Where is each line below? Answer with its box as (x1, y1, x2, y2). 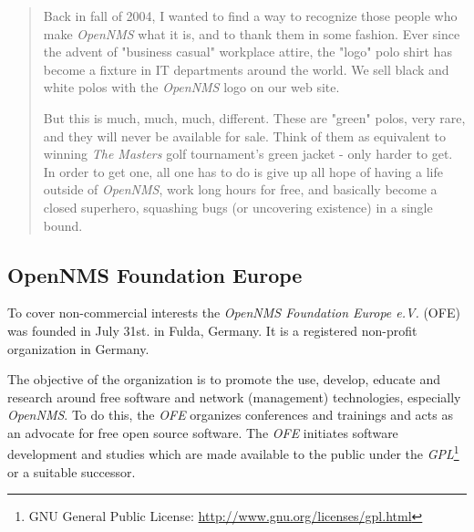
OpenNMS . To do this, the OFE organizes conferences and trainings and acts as (7, 405, 453, 424)
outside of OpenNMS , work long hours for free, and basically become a (43, 180, 438, 199)
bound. (43, 215, 83, 235)
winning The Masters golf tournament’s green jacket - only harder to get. (43, 144, 453, 163)
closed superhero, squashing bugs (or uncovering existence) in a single (43, 197, 433, 216)
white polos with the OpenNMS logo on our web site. (43, 78, 340, 97)
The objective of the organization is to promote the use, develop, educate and (7, 370, 441, 389)
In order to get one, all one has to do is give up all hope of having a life (43, 162, 443, 181)
